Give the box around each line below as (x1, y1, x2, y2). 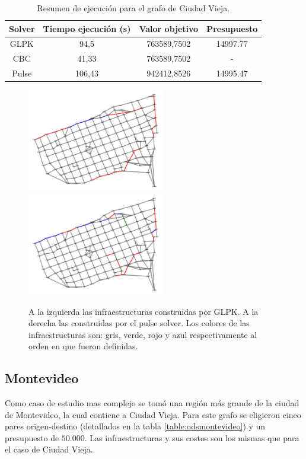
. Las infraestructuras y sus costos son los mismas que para (84, 431, 299, 444)
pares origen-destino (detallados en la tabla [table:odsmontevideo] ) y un (5, 420, 266, 432)
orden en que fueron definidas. (28, 340, 138, 352)
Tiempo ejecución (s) (43, 22, 131, 34)
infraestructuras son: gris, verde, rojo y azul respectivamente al (28, 328, 257, 340)
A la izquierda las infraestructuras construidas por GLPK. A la (28, 305, 259, 317)
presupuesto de (5, 431, 59, 444)
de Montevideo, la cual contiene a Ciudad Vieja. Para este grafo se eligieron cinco (5, 408, 301, 420)
